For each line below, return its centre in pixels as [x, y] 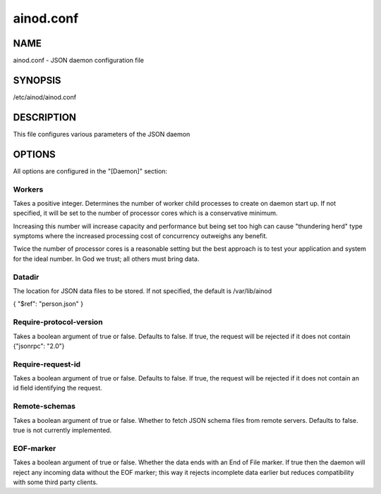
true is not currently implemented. [62, 430]
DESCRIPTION [45, 117]
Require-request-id [47, 364]
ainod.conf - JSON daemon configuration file [79, 61]
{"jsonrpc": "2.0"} [39, 346]
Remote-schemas [44, 407]
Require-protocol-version [58, 322]
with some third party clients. [55, 482]
